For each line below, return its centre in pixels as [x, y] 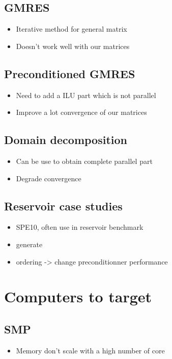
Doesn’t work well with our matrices [73, 46]
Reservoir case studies [63, 206]
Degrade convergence [49, 178]
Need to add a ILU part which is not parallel [86, 95]
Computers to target [78, 296]
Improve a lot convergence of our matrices [81, 112]
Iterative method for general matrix [71, 29]
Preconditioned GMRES [70, 73]
